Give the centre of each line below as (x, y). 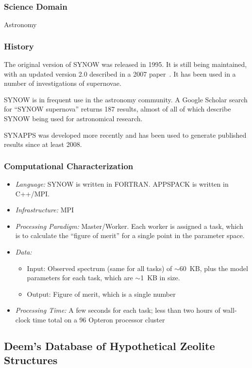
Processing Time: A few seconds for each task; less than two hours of (118, 310)
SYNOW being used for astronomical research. (73, 118)
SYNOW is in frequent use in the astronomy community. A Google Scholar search (126, 99)
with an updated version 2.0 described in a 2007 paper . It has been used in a (120, 73)
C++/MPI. (33, 193)
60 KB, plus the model (214, 268)
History (19, 46)
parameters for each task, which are (80, 278)
